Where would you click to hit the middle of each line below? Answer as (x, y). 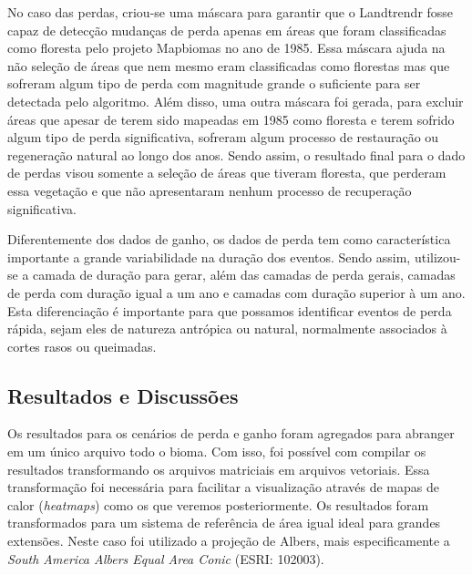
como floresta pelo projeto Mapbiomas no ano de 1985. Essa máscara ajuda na (226, 48)
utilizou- (437, 257)
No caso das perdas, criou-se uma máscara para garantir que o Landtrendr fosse (231, 12)
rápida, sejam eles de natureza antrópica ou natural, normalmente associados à (227, 329)
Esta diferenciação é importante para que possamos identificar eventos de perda (230, 310)
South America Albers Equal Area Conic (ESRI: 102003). (166, 558)
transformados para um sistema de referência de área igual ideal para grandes (224, 523)
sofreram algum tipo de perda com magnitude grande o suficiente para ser (214, 83)
